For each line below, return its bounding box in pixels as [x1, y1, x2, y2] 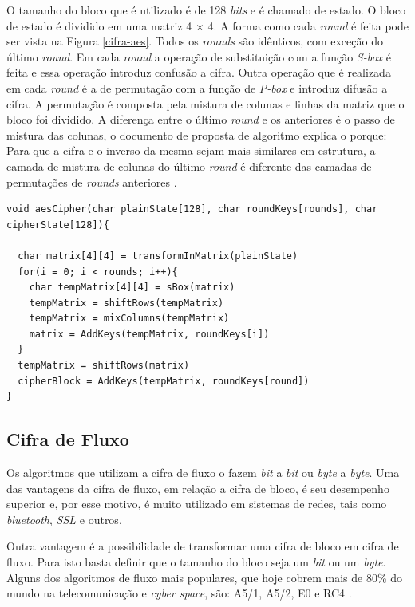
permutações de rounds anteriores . [6, 173, 177, 190]
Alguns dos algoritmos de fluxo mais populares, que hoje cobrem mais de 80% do [6, 569, 403, 585]
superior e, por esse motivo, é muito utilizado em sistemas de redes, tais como [6, 495, 387, 512]
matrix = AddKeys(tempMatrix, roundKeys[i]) [29, 328, 270, 340]
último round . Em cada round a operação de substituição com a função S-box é [6, 48, 391, 65]
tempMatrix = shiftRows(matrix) [18, 360, 190, 372]
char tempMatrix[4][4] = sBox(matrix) [29, 282, 235, 294]
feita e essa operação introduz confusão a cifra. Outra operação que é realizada [6, 64, 391, 81]
